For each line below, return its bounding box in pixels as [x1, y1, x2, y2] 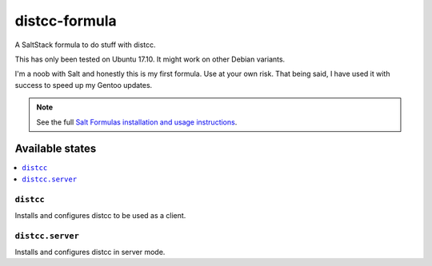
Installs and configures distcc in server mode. [14, 248, 166, 257]
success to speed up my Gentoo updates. [14, 80, 153, 89]
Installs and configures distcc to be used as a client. [14, 210, 186, 220]
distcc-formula [14, 12, 118, 30]
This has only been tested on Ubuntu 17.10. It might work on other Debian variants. [14, 54, 286, 64]
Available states [14, 142, 97, 156]
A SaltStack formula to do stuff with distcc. [14, 40, 156, 50]
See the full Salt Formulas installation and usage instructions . [36, 117, 238, 127]
